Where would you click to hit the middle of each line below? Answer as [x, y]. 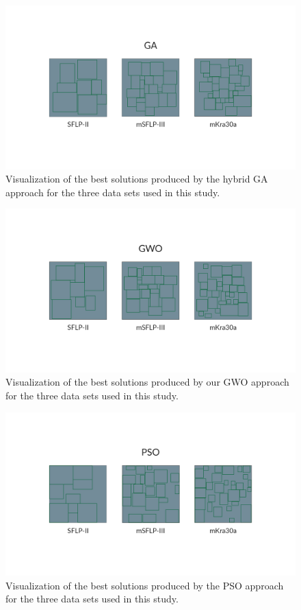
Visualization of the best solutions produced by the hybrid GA [137, 179]
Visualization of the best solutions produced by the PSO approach [145, 585]
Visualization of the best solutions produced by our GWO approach [147, 382]
